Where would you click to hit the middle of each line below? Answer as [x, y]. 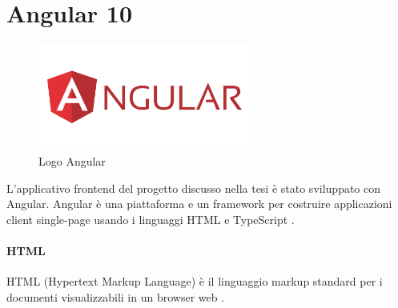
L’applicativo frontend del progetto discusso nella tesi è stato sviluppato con [194, 188]
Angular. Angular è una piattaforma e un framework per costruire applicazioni [199, 204]
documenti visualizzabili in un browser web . [116, 296]
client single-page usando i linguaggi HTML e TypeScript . [151, 219]
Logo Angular [72, 161]
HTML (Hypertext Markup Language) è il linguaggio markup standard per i [195, 281]
